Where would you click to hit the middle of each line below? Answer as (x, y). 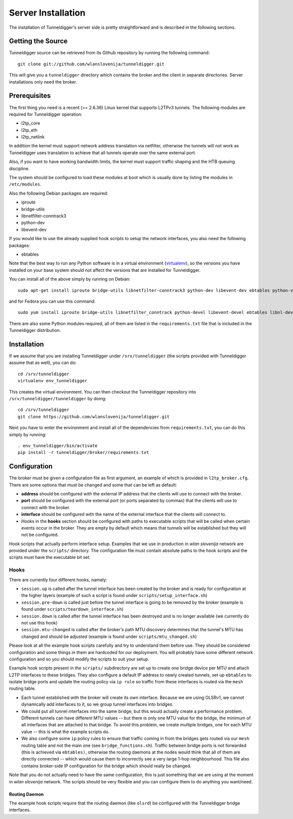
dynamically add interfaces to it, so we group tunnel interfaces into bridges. (97, 704)
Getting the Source (38, 41)
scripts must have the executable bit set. (50, 557)
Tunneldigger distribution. (35, 330)
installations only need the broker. (43, 82)
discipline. (19, 168)
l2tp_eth (29, 130)
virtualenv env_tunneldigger (52, 381)
